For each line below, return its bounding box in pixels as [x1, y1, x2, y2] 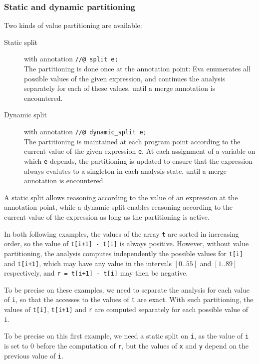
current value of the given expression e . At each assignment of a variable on [24, 146, 256, 156]
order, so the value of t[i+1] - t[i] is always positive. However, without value [4, 238, 249, 249]
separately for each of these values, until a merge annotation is [24, 83, 216, 93]
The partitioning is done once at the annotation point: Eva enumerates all [24, 63, 251, 74]
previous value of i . [4, 350, 63, 361]
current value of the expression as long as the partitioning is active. [4, 211, 210, 222]
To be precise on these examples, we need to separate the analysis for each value [4, 284, 250, 295]
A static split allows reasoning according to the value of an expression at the [4, 192, 238, 202]
